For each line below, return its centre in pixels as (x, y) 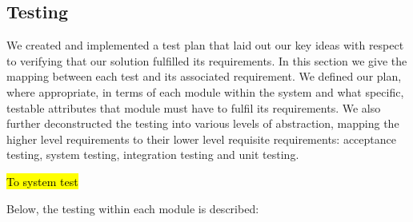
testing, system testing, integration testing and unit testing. (153, 155)
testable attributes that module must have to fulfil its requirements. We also (194, 107)
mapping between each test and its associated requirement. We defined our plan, (204, 76)
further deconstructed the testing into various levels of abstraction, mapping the (203, 123)
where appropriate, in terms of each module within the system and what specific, (205, 91)
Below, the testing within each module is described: (133, 208)
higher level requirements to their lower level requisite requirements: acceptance (201, 139)
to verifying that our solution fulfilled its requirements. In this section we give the (207, 60)
